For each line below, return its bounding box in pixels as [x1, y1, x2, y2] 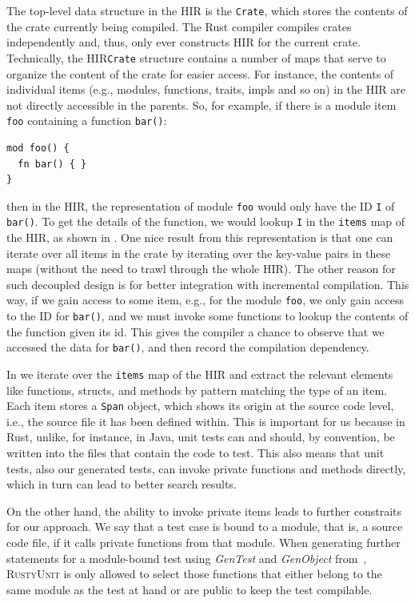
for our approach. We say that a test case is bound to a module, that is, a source [6, 518, 403, 535]
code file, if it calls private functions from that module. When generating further [6, 534, 401, 551]
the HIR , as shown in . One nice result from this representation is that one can [6, 229, 393, 246]
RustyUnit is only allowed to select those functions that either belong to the [6, 565, 382, 582]
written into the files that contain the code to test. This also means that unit [6, 444, 385, 461]
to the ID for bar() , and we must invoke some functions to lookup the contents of [6, 308, 409, 324]
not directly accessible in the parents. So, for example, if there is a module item [6, 96, 397, 113]
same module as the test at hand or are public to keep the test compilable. [6, 581, 373, 597]
